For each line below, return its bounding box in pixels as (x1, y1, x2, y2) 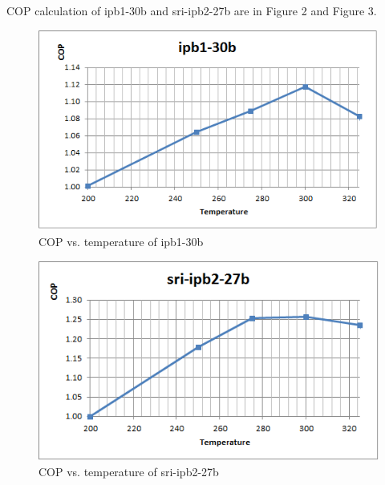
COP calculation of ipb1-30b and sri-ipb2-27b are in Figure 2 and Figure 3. (6, 2, 377, 18)
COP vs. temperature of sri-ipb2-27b (38, 463, 219, 479)
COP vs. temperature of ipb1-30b (38, 232, 204, 249)
